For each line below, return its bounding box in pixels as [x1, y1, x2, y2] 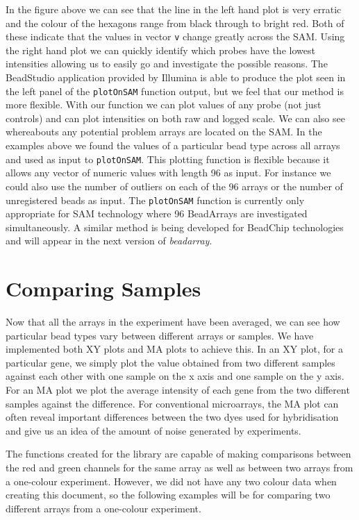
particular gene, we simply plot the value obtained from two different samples [6, 355, 335, 369]
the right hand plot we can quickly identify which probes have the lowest [6, 42, 315, 57]
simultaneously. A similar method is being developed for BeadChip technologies [6, 219, 344, 234]
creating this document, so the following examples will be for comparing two [6, 487, 331, 502]
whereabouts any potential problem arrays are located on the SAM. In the [6, 124, 322, 139]
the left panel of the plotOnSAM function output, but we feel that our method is [6, 83, 344, 98]
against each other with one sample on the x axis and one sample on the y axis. [6, 369, 344, 383]
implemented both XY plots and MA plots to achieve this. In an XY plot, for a [6, 342, 343, 356]
